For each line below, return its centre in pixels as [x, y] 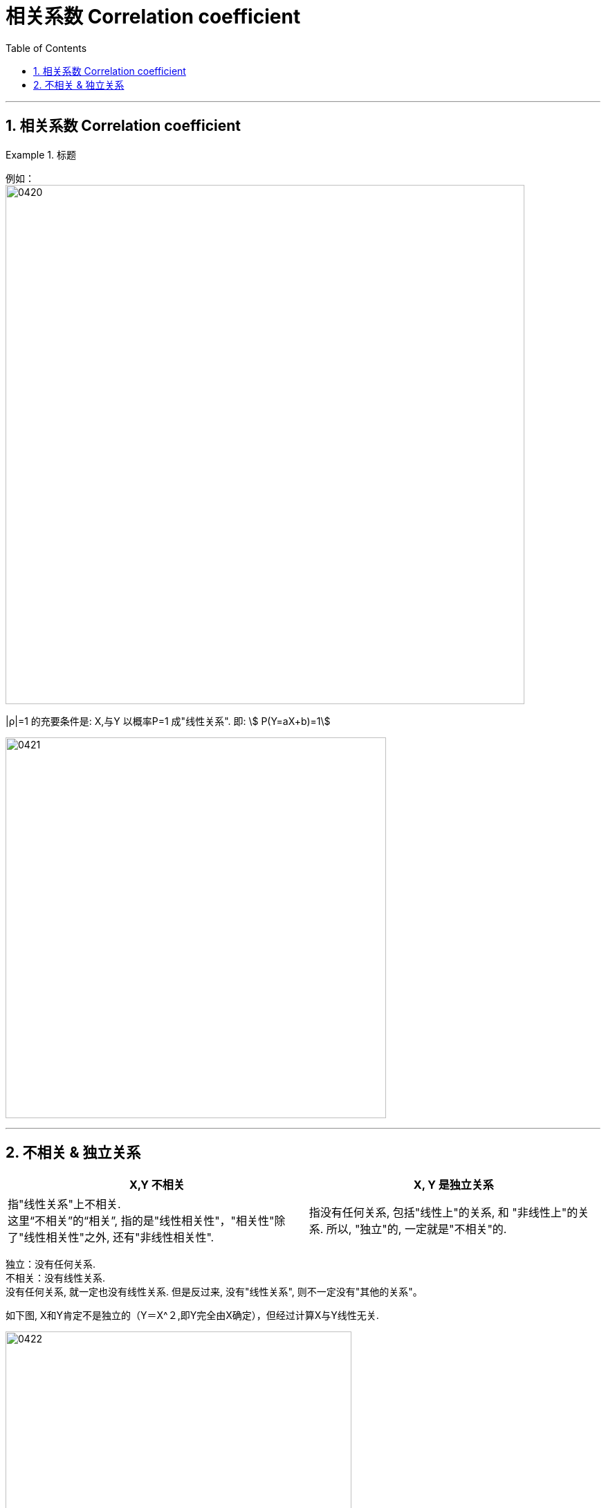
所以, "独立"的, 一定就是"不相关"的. [416, 1229]
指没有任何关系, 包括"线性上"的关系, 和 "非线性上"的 [443, 1213]
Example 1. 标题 [41, 154]
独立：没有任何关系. [51, 1264]
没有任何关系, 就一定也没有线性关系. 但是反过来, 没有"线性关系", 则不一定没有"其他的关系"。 [214, 1292]
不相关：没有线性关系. [56, 1278]
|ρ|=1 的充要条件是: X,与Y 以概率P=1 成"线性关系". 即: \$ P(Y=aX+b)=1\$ [168, 721]
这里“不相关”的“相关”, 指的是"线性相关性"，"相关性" [141, 1221]
